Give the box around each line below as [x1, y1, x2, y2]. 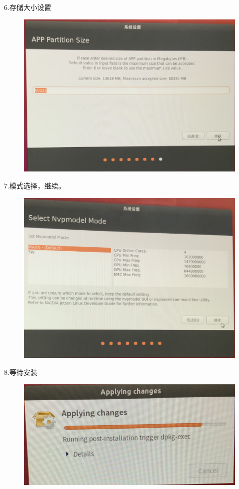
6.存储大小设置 [4, 2, 51, 12]
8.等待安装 [4, 367, 37, 377]
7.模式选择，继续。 [4, 180, 65, 190]
